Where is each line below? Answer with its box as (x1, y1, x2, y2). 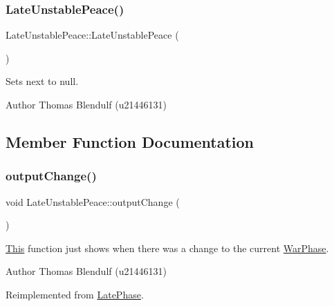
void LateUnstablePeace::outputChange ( (6, 194, 180, 209)
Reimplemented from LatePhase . (6, 287, 144, 301)
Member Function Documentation (6, 131, 254, 152)
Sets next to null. (6, 74, 79, 88)
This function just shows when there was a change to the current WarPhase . (6, 240, 329, 255)
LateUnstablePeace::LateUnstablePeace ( (6, 28, 179, 42)
